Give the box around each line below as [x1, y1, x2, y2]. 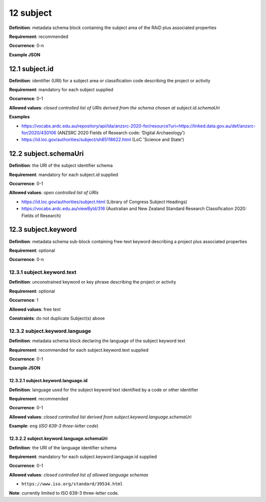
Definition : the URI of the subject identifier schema [9, 163, 113, 169]
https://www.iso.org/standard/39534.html [21, 481, 123, 487]
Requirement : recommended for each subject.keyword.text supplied [9, 347, 149, 353]
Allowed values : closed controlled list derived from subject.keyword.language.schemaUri [9, 414, 192, 420]
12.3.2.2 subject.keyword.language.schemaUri [9, 435, 108, 441]
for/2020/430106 [21, 130, 57, 136]
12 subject [9, 7, 52, 18]
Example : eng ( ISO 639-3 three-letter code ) [9, 423, 99, 429]
